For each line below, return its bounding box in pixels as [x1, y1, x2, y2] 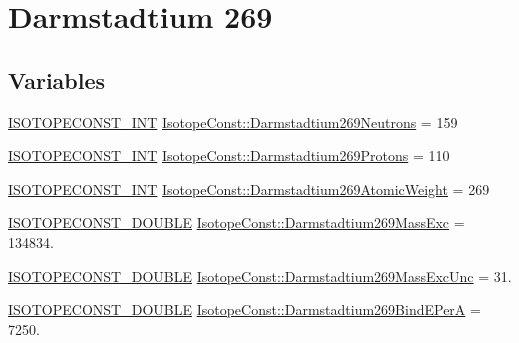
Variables [8, 64, 106, 95]
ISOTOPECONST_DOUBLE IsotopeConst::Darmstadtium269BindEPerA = [8, 299, 481, 320]
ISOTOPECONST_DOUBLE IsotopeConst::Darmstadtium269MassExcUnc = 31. [8, 265, 512, 286]
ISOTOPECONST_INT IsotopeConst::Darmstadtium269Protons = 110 [8, 145, 450, 166]
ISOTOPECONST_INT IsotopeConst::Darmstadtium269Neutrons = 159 [8, 111, 458, 132]
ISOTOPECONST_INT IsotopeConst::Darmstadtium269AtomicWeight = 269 [8, 178, 490, 199]
